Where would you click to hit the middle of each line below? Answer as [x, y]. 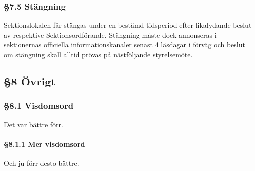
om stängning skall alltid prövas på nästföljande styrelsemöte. [98, 54]
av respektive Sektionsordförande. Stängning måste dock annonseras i [110, 35]
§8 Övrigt [30, 81]
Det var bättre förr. [34, 124]
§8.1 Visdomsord [39, 106]
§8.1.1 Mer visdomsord [45, 143]
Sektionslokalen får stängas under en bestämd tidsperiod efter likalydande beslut [128, 25]
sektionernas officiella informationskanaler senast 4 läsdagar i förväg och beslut [125, 44]
